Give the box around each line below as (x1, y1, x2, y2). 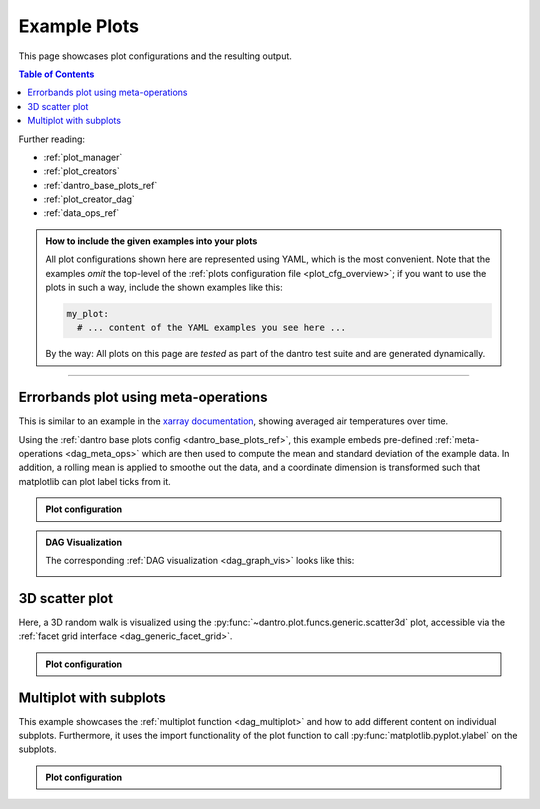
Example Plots (18, 15, 140, 37)
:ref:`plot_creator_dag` (43, 193, 135, 205)
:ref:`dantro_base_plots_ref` (43, 179, 158, 191)
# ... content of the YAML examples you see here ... (76, 322, 347, 334)
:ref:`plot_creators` (43, 165, 120, 177)
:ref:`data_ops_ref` (43, 207, 120, 219)
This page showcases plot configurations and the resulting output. (18, 50, 292, 62)
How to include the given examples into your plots (45, 235, 258, 247)
